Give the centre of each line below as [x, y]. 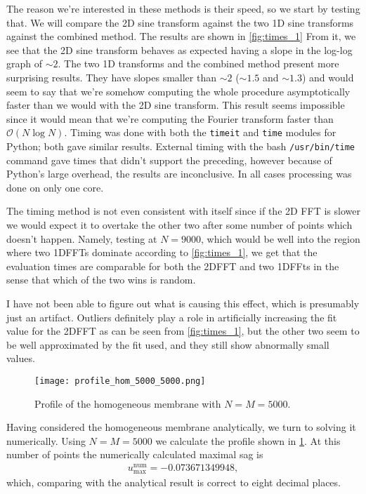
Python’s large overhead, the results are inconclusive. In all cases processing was [179, 174]
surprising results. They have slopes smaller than [111, 77]
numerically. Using [46, 440]
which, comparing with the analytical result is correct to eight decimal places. [174, 482]
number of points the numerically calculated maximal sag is [135, 454]
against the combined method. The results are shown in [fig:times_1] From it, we [181, 36]
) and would [328, 77]
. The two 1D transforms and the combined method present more [198, 64]
